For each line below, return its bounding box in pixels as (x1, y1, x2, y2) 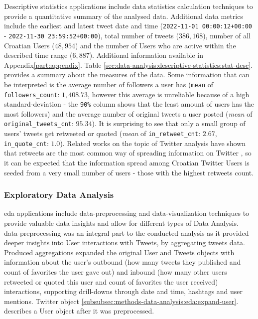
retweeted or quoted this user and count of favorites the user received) (4, 276, 218, 287)
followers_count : (4, 89, 60, 99)
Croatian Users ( (4, 40, 55, 50)
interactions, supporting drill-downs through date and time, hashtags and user (4, 286, 243, 297)
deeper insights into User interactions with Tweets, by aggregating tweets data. (4, 237, 245, 248)
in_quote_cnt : (4, 138, 49, 148)
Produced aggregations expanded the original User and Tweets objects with (4, 247, 235, 257)
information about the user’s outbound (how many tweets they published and (4, 257, 241, 267)
